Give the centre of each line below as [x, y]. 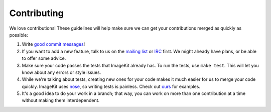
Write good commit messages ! [53, 44]
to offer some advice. [44, 58]
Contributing [36, 13]
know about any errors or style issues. [61, 72]
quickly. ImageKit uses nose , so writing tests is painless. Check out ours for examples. [111, 86]
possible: [19, 35]
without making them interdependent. [61, 100]
